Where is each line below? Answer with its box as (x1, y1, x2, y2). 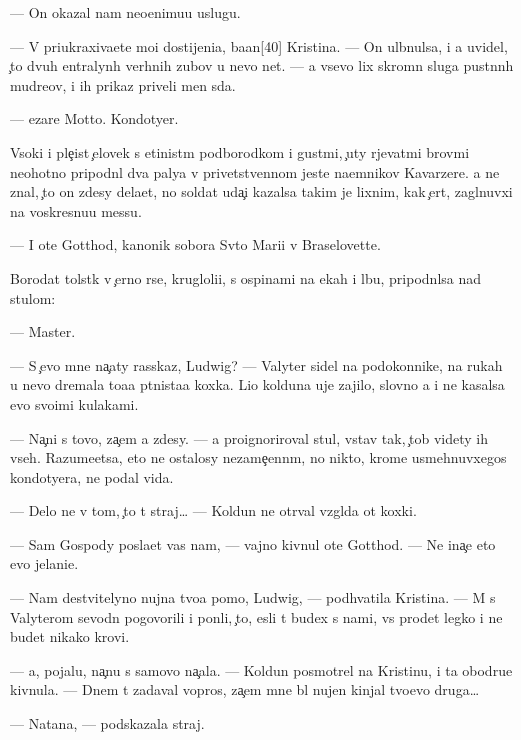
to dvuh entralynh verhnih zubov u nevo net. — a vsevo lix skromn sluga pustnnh (10, 55, 514, 76)
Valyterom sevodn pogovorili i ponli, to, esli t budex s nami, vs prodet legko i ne (10, 606, 503, 627)
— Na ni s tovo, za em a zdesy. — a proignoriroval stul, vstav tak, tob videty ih (10, 427, 488, 448)
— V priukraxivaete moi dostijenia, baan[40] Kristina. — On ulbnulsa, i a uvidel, (10, 35, 508, 56)
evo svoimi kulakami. (10, 393, 139, 414)
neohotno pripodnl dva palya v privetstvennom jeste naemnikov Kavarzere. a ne (10, 161, 500, 182)
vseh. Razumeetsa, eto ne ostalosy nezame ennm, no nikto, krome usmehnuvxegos (10, 447, 507, 468)
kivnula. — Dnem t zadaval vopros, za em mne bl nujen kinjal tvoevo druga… (10, 679, 480, 700)
